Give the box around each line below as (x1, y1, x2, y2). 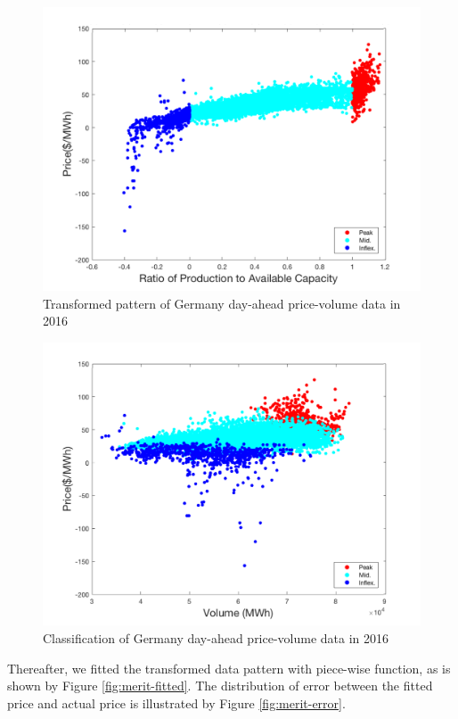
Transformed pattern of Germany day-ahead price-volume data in (43, 293, 401, 312)
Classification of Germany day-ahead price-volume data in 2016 (43, 628, 389, 647)
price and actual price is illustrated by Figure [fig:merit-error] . (7, 693, 346, 712)
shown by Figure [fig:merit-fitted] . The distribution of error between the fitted (7, 676, 433, 695)
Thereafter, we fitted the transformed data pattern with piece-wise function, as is (7, 658, 451, 677)
